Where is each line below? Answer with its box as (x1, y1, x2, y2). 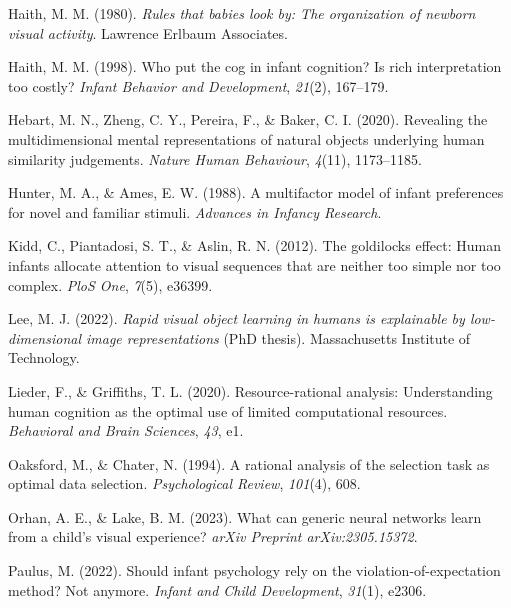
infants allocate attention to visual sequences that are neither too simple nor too (8, 254, 501, 275)
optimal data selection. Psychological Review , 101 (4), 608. (8, 473, 361, 494)
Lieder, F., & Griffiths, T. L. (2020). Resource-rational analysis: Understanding (8, 380, 493, 401)
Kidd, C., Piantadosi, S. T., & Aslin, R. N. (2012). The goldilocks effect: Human (8, 235, 501, 256)
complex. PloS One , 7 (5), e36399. (8, 274, 213, 295)
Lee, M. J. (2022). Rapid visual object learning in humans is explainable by (8, 308, 465, 329)
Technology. (8, 347, 80, 368)
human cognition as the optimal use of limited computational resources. (8, 400, 448, 421)
